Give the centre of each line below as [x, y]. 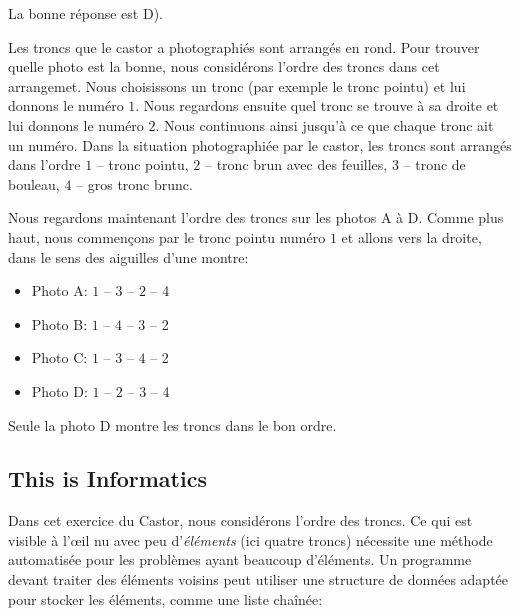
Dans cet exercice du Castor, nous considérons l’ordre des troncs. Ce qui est [240, 520]
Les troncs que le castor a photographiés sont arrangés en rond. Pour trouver [244, 46]
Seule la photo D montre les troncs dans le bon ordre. [172, 424]
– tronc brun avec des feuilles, [296, 164]
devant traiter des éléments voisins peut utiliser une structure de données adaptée [258, 579]
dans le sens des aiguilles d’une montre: [128, 256]
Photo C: [59, 357]
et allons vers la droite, [411, 236]
